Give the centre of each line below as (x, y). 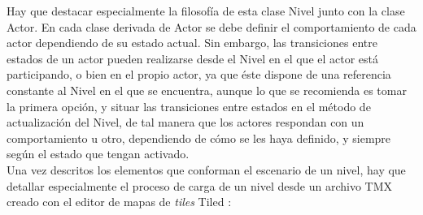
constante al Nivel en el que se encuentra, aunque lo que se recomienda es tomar (207, 90)
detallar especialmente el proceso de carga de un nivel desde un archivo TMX (200, 185)
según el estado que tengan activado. (98, 154)
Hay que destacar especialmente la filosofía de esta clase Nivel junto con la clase (206, 11)
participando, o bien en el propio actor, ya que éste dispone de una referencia (199, 74)
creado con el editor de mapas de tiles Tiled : (119, 202)
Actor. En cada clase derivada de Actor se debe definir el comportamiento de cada (211, 26)
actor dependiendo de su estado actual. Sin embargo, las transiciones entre (192, 43)
